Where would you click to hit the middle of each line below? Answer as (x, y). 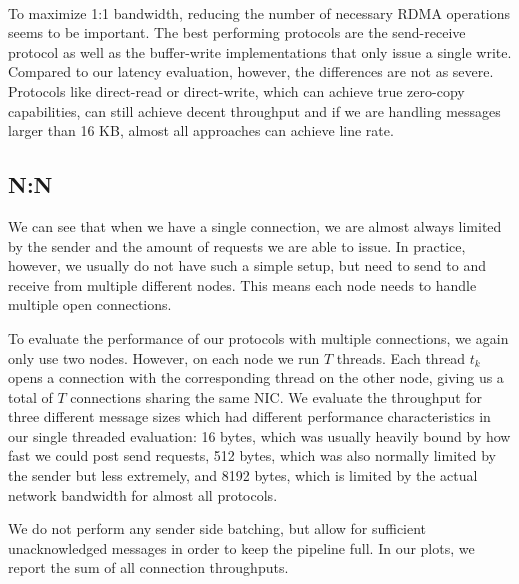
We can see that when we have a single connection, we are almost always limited (255, 225)
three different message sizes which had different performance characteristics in (249, 416)
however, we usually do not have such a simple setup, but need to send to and (247, 265)
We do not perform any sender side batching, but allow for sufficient (217, 528)
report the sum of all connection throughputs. (148, 567)
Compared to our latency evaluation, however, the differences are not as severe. (251, 71)
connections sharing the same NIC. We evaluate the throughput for (276, 396)
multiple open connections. (90, 304)
